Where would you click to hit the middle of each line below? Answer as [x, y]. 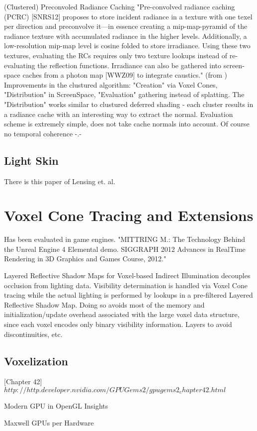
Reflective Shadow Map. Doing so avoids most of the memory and [104, 304]
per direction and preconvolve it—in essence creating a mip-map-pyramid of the [126, 26]
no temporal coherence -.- [43, 133]
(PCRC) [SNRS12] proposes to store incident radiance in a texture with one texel [128, 16]
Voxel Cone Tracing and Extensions [129, 215]
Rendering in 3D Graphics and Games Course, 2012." [85, 259]
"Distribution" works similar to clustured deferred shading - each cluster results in [129, 104]
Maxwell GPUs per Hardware [49, 422]
